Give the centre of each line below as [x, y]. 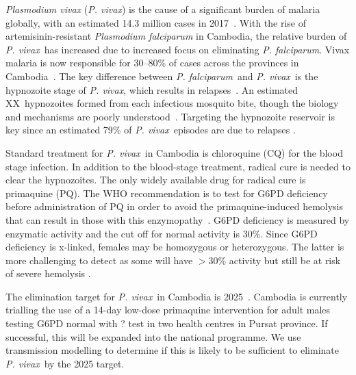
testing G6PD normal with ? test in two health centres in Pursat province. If [167, 323]
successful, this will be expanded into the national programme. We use [153, 336]
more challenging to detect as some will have [99, 260]
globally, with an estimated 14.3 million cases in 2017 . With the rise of [156, 22]
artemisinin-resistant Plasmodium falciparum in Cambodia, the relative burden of [176, 36]
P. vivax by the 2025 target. [65, 363]
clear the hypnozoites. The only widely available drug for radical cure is [156, 180]
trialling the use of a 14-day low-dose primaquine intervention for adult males [168, 310]
